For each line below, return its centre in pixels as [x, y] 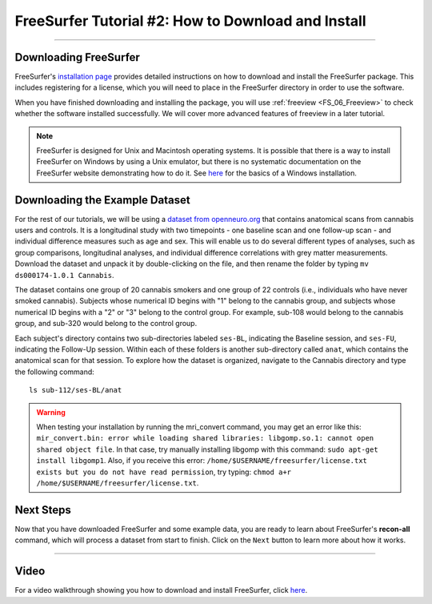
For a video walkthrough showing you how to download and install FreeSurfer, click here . [161, 590]
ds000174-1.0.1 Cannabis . [64, 275]
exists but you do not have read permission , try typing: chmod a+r [164, 472]
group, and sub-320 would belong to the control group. [106, 324]
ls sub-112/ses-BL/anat [76, 390]
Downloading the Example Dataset [103, 200]
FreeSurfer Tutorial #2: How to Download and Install [191, 21]
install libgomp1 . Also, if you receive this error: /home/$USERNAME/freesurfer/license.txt [202, 461]
